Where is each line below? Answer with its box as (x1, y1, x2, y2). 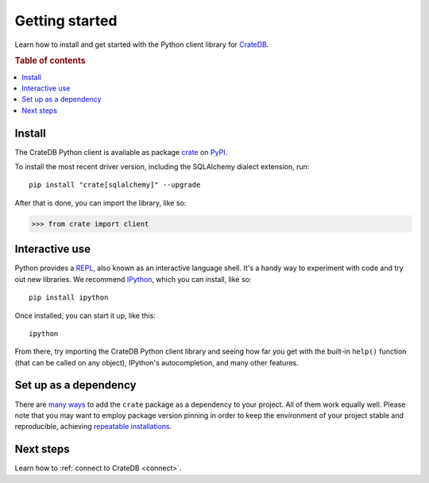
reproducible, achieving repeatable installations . (14, 422, 172, 431)
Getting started (14, 12, 118, 29)
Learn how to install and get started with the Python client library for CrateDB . (14, 40, 269, 49)
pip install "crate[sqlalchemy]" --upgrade (29, 180, 201, 190)
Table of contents (14, 56, 87, 67)
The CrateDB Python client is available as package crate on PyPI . (14, 147, 228, 156)
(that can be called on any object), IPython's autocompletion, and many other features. (14, 357, 300, 367)
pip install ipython (29, 293, 109, 302)
